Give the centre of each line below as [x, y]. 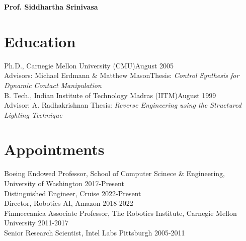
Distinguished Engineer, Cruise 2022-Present [73, 193]
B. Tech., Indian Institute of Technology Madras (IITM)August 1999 [110, 95]
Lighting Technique [33, 114]
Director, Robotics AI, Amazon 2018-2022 [69, 203]
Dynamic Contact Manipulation [53, 85]
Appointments [54, 149]
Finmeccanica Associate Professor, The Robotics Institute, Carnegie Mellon [120, 213]
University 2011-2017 [36, 223]
